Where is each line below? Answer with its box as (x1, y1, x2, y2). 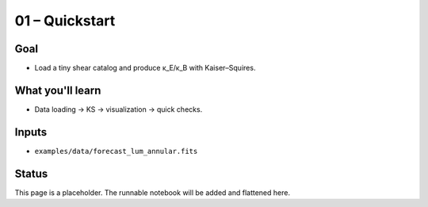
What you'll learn (14, 83, 101, 97)
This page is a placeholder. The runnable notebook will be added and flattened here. (14, 187, 291, 197)
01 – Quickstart (14, 12, 116, 29)
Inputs (14, 125, 48, 139)
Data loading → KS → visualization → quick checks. (34, 104, 203, 114)
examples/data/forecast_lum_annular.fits (34, 147, 198, 155)
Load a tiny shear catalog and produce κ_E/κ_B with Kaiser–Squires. (34, 63, 256, 73)
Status (14, 167, 48, 180)
